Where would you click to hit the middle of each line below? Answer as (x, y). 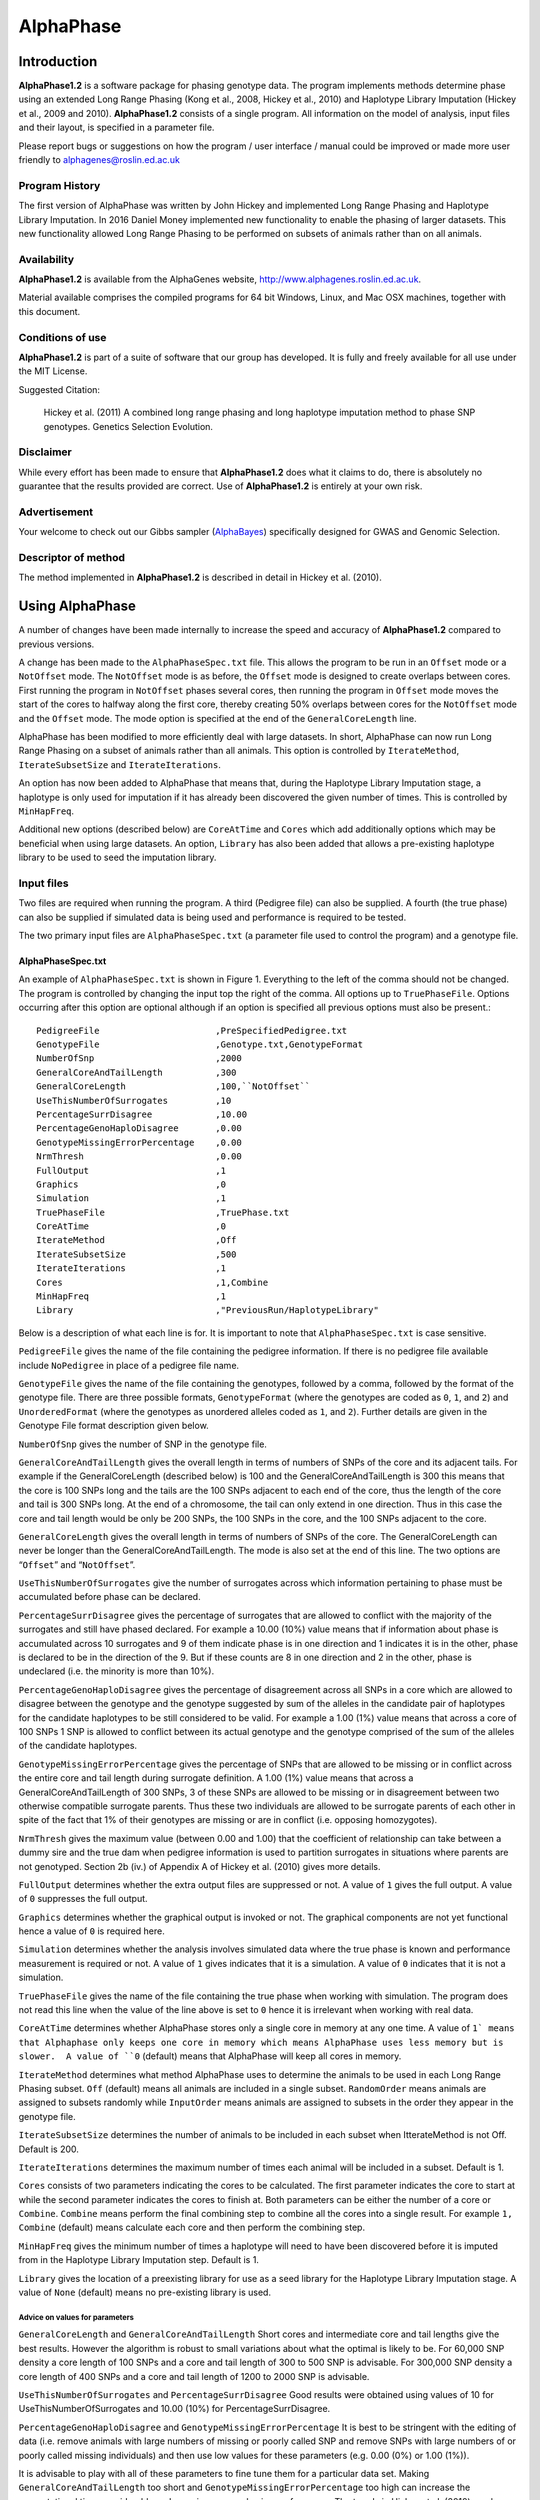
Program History (59, 185)
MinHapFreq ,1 (131, 1296)
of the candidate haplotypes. (78, 1746)
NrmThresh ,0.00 (139, 1156)
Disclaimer (45, 452)
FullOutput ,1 (131, 1170)
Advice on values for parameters (76, 2317)
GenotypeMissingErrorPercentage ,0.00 (139, 1142)
